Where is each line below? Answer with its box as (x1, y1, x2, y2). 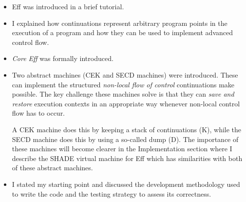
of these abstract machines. (12, 162, 93, 173)
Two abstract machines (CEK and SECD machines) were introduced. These (12, 69, 238, 80)
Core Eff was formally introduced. (12, 53, 114, 63)
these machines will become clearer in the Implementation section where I (12, 143, 232, 154)
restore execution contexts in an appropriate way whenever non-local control (12, 98, 240, 108)
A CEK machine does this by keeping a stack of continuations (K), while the (12, 124, 242, 134)
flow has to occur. (12, 108, 65, 118)
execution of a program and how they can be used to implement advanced (12, 27, 233, 38)
